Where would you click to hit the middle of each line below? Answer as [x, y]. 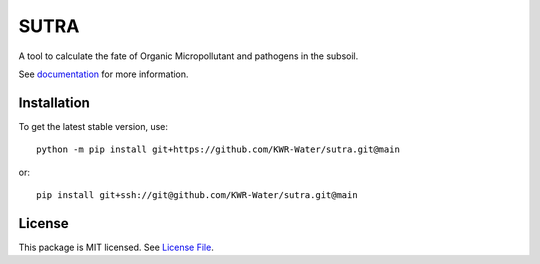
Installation [54, 102]
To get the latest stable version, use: [93, 126]
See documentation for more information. [103, 74]
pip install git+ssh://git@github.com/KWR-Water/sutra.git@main [197, 195]
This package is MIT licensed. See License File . [116, 247]
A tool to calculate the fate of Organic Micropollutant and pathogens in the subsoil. [188, 56]
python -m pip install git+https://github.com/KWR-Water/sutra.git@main [218, 149]
